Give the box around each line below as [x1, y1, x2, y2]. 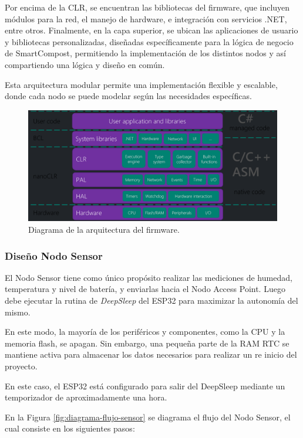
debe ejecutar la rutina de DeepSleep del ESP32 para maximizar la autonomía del [5, 294, 298, 306]
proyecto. [5, 359, 38, 372]
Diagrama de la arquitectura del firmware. [28, 223, 180, 235]
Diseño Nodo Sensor [5, 248, 103, 263]
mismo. [5, 305, 31, 318]
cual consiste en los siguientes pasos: [5, 422, 135, 434]
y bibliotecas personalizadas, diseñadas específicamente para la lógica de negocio [5, 35, 294, 47]
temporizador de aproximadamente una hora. [5, 391, 167, 403]
